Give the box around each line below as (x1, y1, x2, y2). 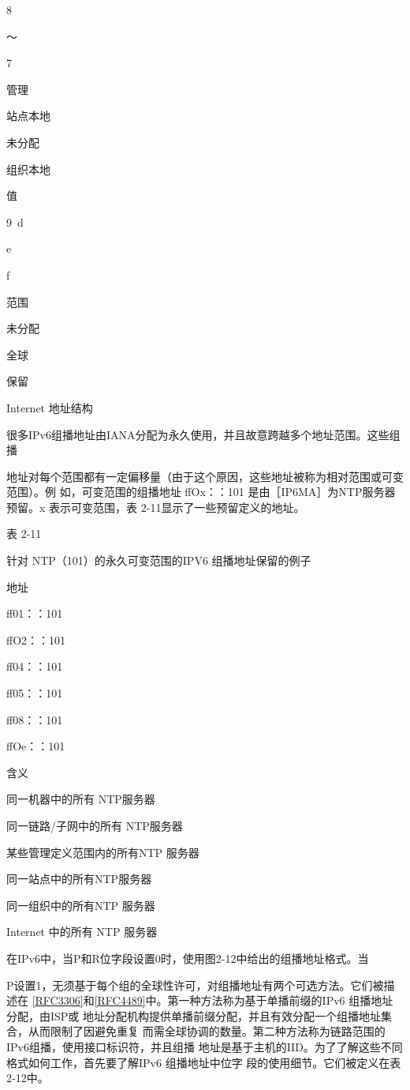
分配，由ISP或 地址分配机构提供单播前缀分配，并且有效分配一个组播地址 (6, 1007, 382, 1024)
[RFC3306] (32, 992, 84, 1009)
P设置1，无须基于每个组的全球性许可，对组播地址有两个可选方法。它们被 (6, 976, 384, 993)
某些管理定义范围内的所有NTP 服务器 (6, 844, 199, 860)
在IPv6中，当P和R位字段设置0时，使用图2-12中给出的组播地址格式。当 (6, 949, 369, 966)
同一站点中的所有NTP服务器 (6, 870, 152, 887)
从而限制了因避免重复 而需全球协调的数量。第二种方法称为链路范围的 (28, 1023, 386, 1039)
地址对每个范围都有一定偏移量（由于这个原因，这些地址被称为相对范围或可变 (6, 468, 404, 484)
